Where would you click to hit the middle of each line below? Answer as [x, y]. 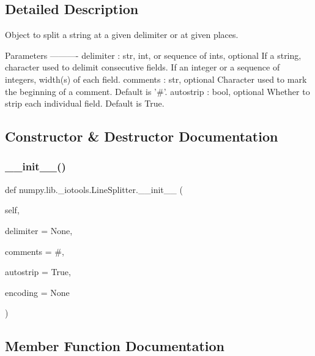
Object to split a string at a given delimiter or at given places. [122, 35]
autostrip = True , [38, 272]
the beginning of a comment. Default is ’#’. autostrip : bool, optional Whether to [157, 91]
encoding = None [37, 292]
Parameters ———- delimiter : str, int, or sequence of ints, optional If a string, [153, 55]
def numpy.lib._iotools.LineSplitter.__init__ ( [94, 189]
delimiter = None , [39, 230]
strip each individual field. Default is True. [85, 103]
